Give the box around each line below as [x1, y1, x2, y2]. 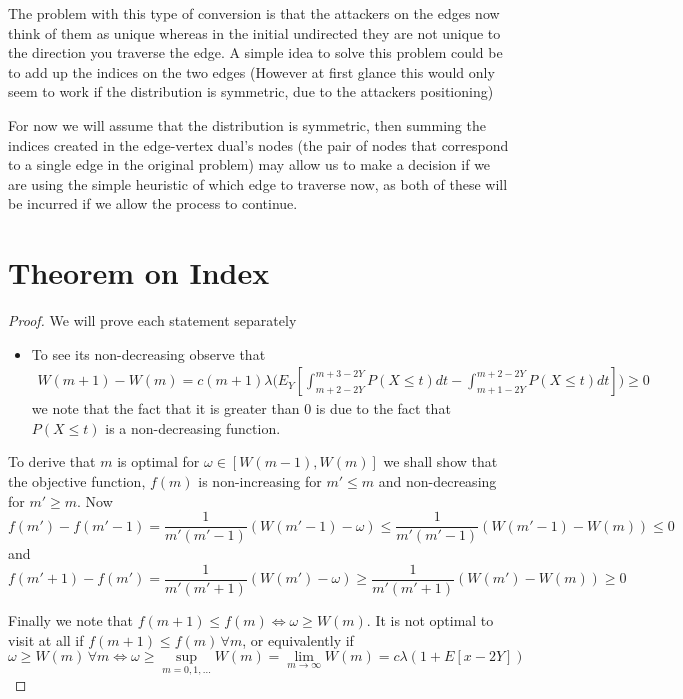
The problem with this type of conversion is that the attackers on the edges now [8, 3, 500, 23]
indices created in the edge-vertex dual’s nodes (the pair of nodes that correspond [8, 134, 509, 155]
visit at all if [8, 629, 84, 650]
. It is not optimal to [366, 609, 494, 630]
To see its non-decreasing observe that [31, 343, 266, 364]
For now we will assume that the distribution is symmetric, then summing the [8, 114, 486, 135]
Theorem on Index [8, 252, 270, 293]
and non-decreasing [378, 471, 497, 492]
